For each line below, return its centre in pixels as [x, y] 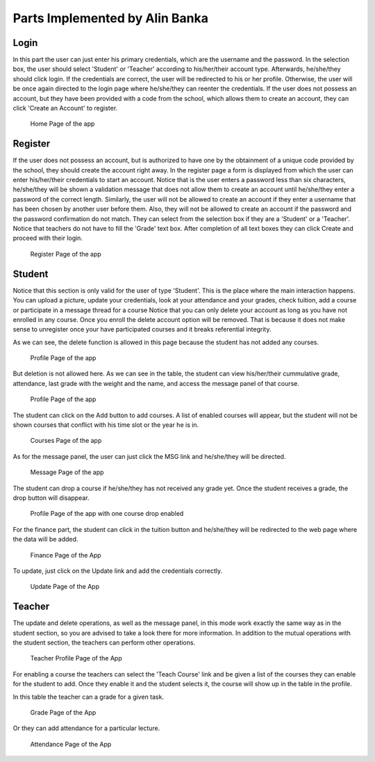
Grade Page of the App [63, 712]
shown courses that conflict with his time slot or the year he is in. [106, 425]
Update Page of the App [65, 587]
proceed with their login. [48, 238]
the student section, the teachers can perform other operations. [104, 642]
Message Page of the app [67, 472]
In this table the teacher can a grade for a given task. [89, 697]
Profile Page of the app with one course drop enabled [107, 514]
